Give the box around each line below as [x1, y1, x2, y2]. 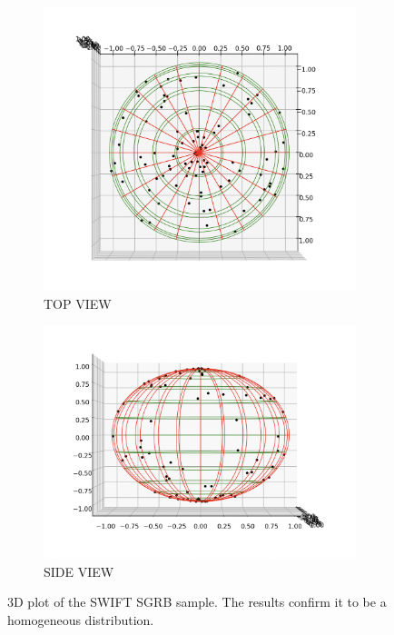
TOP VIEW [44, 293, 112, 313]
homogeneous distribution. [7, 610, 154, 630]
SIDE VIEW [44, 561, 114, 580]
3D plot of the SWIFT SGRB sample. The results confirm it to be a [7, 592, 387, 611]
